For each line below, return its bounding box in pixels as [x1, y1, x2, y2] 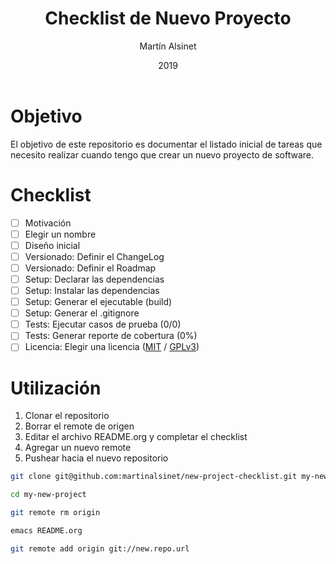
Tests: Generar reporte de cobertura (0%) [24, 330, 198, 342]
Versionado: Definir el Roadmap [24, 262, 157, 274]
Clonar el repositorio [24, 410, 110, 422]
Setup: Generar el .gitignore [24, 307, 140, 319]
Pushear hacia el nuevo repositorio [24, 452, 169, 464]
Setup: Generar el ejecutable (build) [24, 296, 173, 308]
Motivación [24, 217, 72, 229]
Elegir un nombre [24, 228, 97, 240]
